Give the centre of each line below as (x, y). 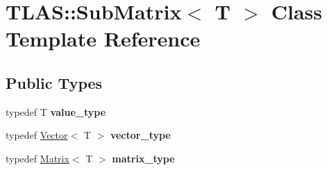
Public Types (54, 82)
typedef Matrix (37, 158)
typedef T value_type (56, 111)
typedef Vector (37, 135)
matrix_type (143, 158)
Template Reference (103, 39)
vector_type (140, 135)
